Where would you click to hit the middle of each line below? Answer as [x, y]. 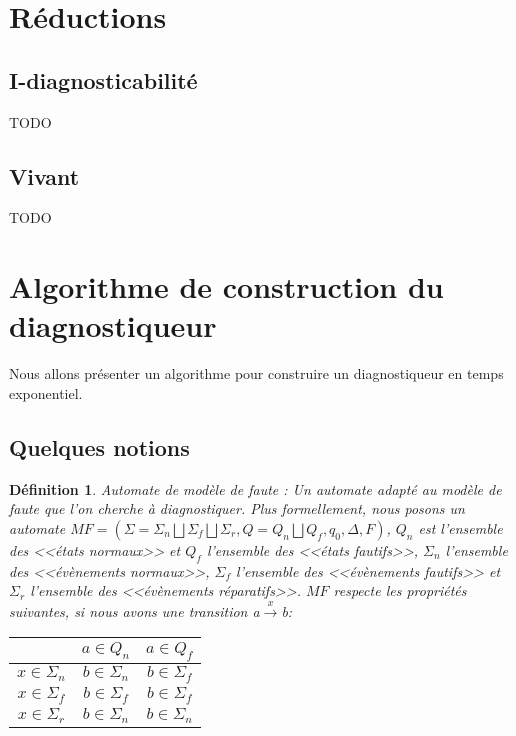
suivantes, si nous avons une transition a [134, 610]
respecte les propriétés [400, 590]
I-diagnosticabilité [103, 79]
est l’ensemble [460, 527]
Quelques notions [99, 446]
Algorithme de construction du [226, 286]
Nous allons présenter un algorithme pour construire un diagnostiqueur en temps [256, 373]
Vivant [44, 175]
